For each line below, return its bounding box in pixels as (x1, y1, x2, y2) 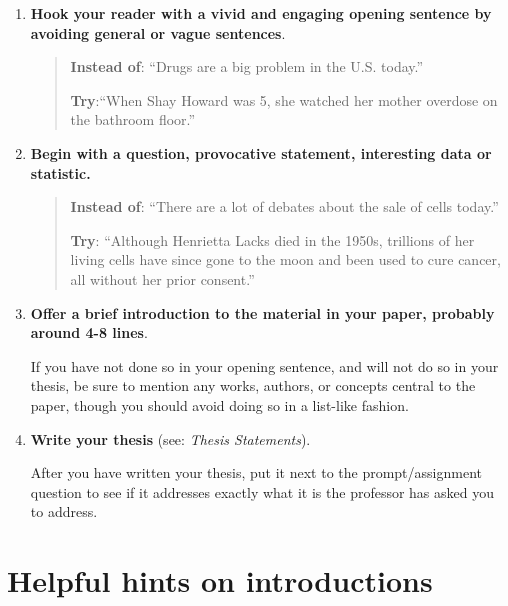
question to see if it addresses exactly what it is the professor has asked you (30, 481, 495, 502)
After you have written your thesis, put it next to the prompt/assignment (30, 462, 482, 483)
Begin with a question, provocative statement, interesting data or (30, 142, 492, 163)
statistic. (30, 162, 91, 183)
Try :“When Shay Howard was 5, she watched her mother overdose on (70, 89, 498, 110)
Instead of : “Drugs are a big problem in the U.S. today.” (70, 56, 424, 77)
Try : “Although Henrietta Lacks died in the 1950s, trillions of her (70, 229, 475, 250)
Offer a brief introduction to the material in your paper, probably (30, 302, 495, 323)
